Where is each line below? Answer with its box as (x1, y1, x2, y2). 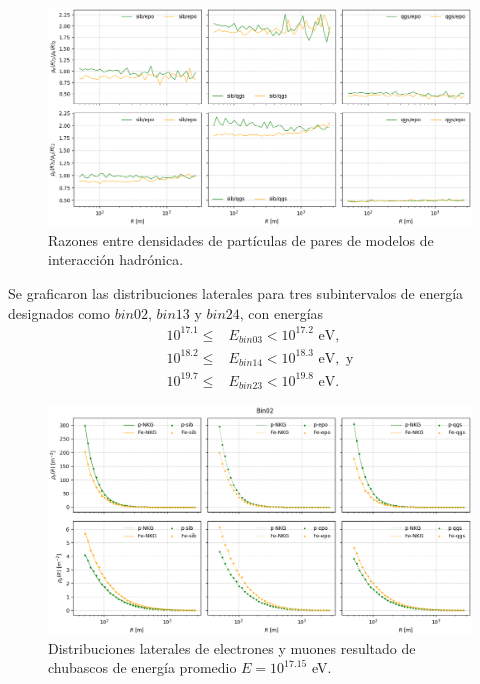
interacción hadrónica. (48, 249, 184, 270)
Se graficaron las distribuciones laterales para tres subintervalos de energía (8, 282, 464, 303)
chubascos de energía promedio (48, 657, 237, 678)
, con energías (239, 302, 324, 323)
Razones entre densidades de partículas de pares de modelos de (48, 229, 434, 250)
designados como (8, 302, 111, 323)
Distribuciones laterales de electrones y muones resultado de (48, 637, 416, 658)
